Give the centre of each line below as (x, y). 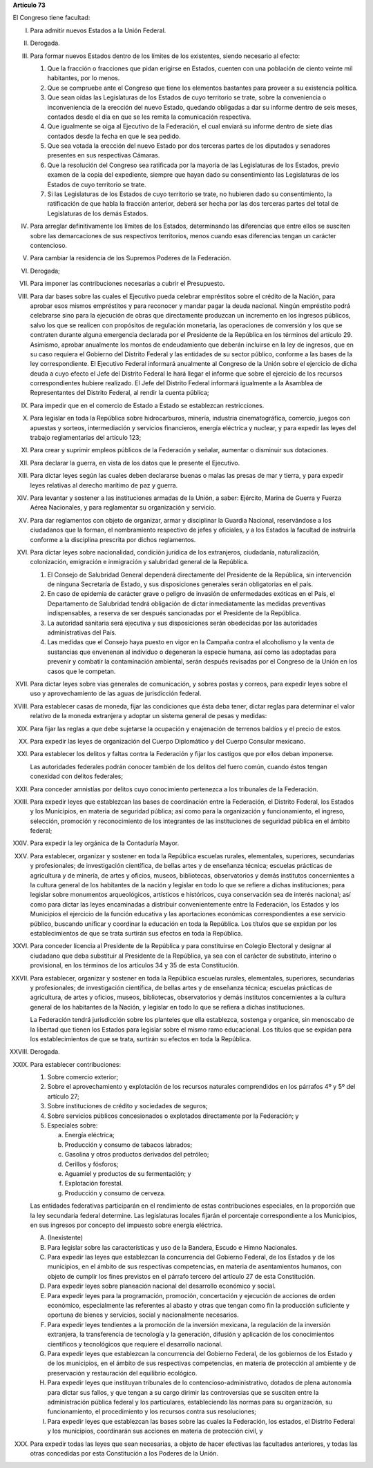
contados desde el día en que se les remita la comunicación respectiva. (149, 117)
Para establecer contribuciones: (75, 1064)
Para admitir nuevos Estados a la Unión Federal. (98, 30)
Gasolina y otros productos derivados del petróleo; (137, 1155)
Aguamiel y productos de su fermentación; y (128, 1173)
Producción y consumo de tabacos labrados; (128, 1145)
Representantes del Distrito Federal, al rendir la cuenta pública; (120, 393)
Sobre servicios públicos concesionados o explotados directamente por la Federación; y (173, 1116)
